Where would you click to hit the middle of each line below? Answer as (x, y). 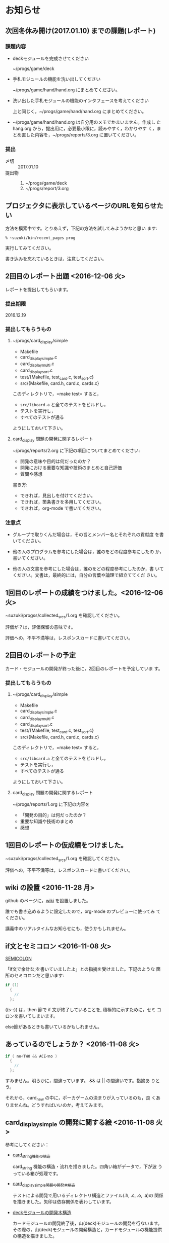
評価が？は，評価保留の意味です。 (40, 627)
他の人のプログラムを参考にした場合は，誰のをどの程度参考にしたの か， (88, 552)
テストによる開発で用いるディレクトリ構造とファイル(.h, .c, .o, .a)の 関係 (88, 1195)
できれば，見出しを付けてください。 (58, 495)
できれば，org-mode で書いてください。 (62, 508)
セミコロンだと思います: (39, 975)
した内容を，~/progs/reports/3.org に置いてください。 (82, 134)
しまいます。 (45, 1016)
